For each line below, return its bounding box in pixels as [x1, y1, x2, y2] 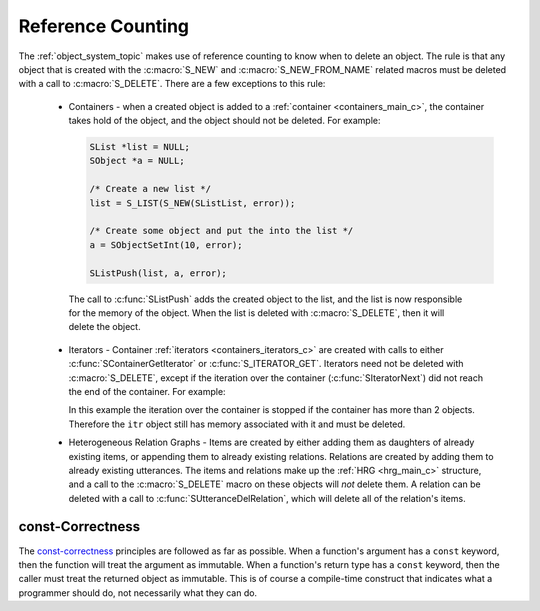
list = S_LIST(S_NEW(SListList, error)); [89, 197, 296, 209]
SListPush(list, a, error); [89, 267, 227, 279]
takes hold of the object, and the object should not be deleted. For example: [68, 115, 381, 127]
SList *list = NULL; [89, 141, 190, 153]
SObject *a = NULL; [89, 155, 185, 167]
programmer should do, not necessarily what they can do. [18, 586, 258, 599]
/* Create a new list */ [89, 183, 212, 195]
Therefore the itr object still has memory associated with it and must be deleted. [68, 418, 406, 430]
